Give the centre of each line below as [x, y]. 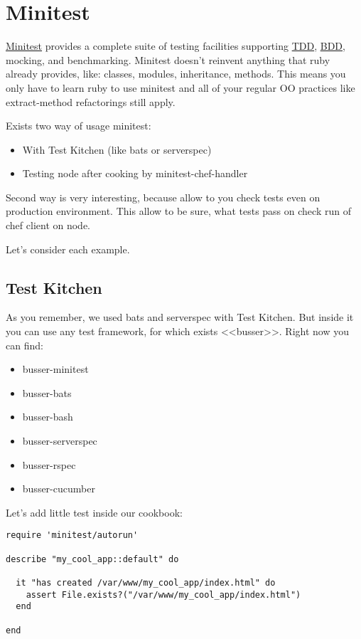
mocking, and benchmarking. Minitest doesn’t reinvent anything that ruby [168, 59]
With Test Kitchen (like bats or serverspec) [117, 149]
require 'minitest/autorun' [72, 535]
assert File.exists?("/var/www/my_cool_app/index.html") [163, 595]
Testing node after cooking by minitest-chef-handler [135, 173]
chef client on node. [48, 225]
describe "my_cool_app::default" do [92, 559]
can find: [25, 345]
